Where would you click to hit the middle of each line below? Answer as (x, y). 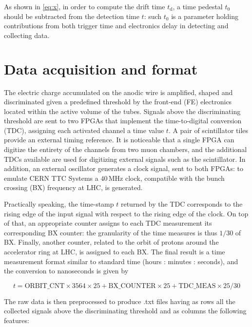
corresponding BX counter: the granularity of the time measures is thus (111, 232)
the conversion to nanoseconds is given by (66, 271)
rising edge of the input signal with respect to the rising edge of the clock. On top (126, 213)
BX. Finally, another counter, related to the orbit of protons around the (111, 242)
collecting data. (27, 35)
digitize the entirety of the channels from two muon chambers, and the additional (126, 149)
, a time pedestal (198, 6)
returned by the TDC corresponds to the (182, 204)
